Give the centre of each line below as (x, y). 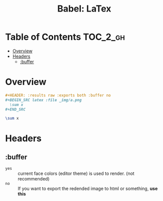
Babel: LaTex (84, 9)
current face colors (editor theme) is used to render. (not (76, 173)
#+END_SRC (16, 109)
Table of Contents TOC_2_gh (65, 37)
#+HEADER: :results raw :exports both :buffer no (58, 95)
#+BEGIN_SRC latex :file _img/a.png (43, 100)
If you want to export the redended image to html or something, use (88, 188)
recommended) (34, 179)
